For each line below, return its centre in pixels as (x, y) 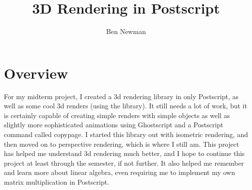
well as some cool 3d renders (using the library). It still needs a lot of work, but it (126, 106)
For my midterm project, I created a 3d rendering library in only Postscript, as (121, 96)
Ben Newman (126, 31)
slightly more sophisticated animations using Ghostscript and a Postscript (114, 125)
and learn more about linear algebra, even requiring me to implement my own (120, 172)
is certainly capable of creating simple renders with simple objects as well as (117, 115)
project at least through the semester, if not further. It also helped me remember (124, 163)
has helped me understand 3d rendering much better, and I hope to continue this (124, 153)
